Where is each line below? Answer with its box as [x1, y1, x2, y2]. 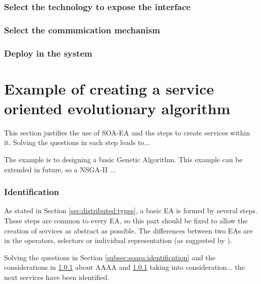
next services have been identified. [4, 272, 110, 282]
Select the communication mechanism [4, 23, 160, 36]
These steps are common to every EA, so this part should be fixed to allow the [4, 215, 248, 226]
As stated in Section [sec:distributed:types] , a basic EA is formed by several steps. [4, 205, 257, 216]
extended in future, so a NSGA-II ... [4, 164, 116, 174]
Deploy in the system [4, 46, 92, 59]
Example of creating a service [4, 78, 214, 99]
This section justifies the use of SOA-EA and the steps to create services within [4, 127, 250, 137]
